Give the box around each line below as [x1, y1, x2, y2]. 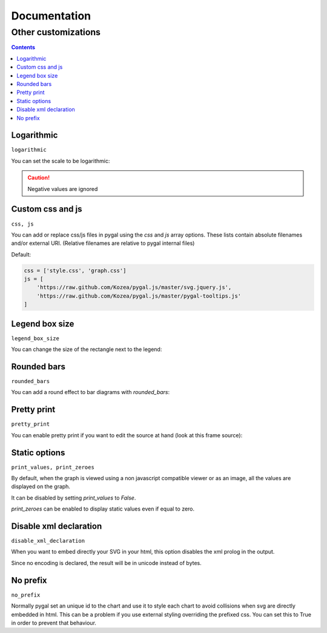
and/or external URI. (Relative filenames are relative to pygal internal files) [11, 239, 195, 247]
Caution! [27, 174, 50, 181]
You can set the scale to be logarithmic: [11, 157, 110, 164]
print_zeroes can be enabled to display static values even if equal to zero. [11, 505, 195, 512]
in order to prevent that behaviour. [11, 619, 97, 626]
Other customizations [11, 27, 101, 38]
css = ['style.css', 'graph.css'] [24, 267, 127, 274]
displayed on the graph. [11, 483, 71, 491]
